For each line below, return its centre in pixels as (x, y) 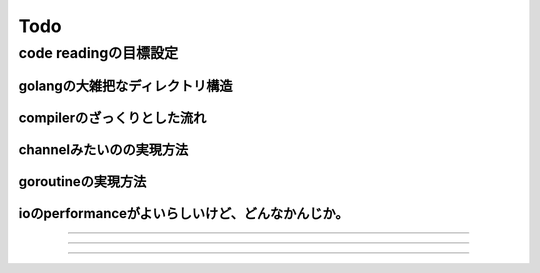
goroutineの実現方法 (82, 181)
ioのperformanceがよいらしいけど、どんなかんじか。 (183, 213)
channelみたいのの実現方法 (103, 149)
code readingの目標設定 (98, 53)
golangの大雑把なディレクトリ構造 (125, 85)
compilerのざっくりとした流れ (112, 117)
